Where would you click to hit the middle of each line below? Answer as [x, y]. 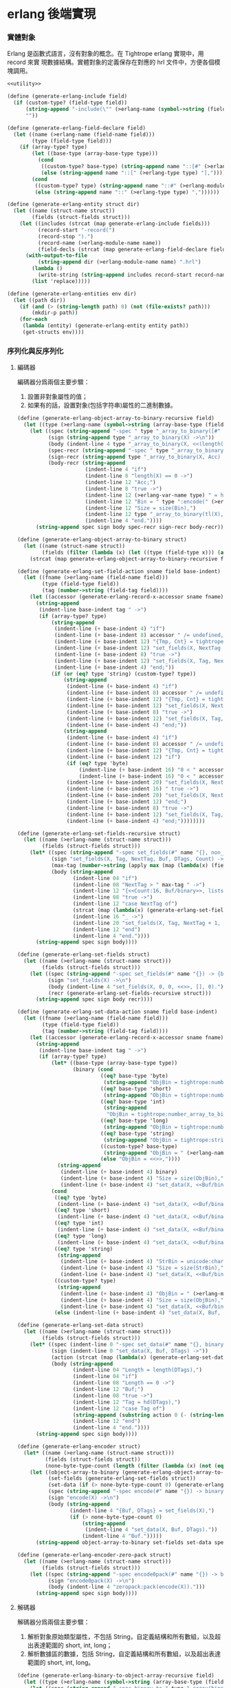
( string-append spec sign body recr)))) [94, 999]
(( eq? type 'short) [82, 1210]
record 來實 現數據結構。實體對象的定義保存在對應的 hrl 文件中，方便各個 [111, 62]
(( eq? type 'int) [79, 1223]
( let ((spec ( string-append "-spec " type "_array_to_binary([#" [125, 431]
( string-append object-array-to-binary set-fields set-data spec [131, 1543]
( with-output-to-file [56, 256]
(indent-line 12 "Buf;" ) [108, 1389]
